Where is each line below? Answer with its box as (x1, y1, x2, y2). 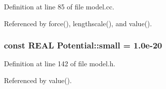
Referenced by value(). (4, 75, 72, 85)
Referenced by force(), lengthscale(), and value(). (4, 18, 152, 28)
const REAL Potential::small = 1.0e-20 (4, 39, 163, 51)
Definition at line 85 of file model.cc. (4, 1, 115, 11)
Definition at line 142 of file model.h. (4, 58, 116, 69)
